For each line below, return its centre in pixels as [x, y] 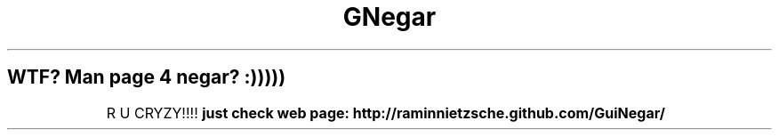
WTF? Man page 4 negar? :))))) [147, 77]
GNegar [389, 17]
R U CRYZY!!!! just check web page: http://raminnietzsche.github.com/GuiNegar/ [385, 113]
